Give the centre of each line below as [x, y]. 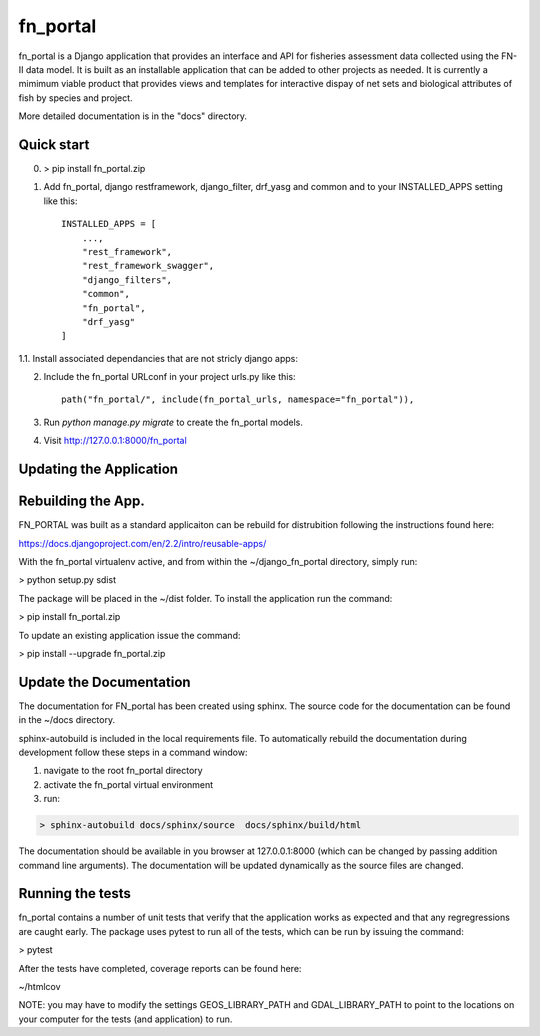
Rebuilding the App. [81, 501]
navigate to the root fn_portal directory [123, 771]
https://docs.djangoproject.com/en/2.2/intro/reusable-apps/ [142, 543]
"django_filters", [127, 279]
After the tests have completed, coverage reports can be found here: [160, 968]
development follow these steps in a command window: [133, 752]
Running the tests [75, 893]
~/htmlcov [39, 986]
